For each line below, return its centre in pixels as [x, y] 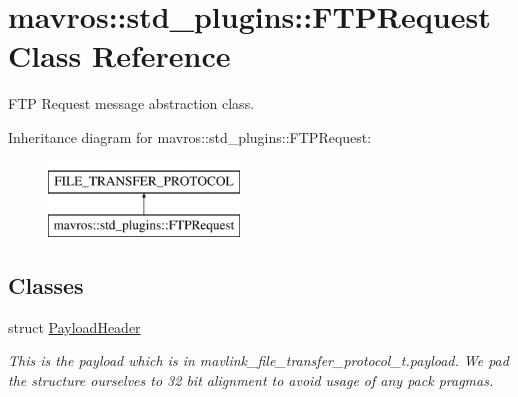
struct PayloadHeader [74, 326]
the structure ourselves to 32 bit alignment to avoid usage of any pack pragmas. [251, 380]
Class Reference [119, 55]
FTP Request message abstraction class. [131, 103]
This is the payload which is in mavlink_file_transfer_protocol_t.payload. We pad [258, 360]
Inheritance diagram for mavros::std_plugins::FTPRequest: [190, 136]
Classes [46, 285]
